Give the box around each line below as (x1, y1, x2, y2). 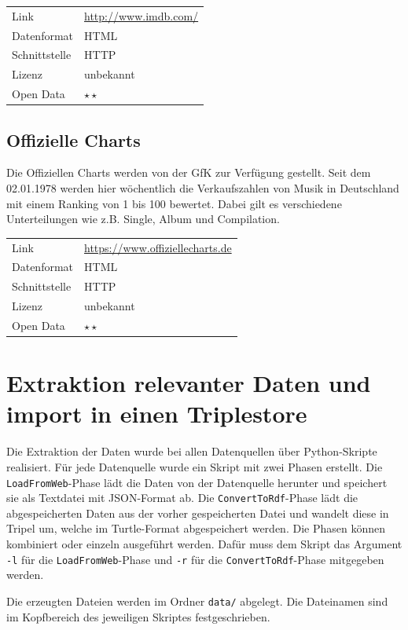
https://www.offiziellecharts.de (84, 239, 232, 255)
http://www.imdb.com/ (84, 7, 199, 24)
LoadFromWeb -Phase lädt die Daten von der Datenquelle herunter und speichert (6, 474, 388, 490)
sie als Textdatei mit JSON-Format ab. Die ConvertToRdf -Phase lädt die (6, 489, 358, 506)
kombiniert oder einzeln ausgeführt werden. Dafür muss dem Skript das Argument (6, 536, 402, 552)
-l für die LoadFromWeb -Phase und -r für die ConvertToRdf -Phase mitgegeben (6, 551, 384, 567)
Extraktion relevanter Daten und (6, 367, 371, 399)
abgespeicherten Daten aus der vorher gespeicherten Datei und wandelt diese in (6, 504, 389, 521)
